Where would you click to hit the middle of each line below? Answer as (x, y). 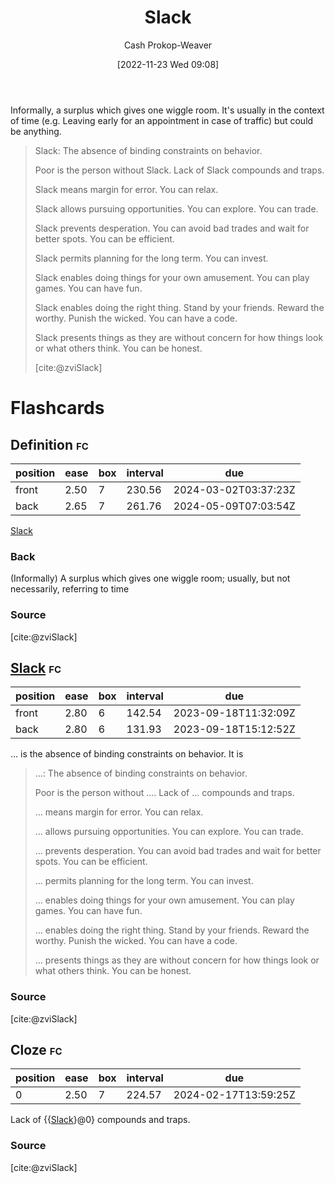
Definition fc (49, 444)
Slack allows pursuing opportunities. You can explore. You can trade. (176, 208)
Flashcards (57, 408)
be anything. (36, 131)
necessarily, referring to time (70, 589)
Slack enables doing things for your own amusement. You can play (172, 277)
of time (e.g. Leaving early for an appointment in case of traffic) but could (162, 120)
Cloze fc (36, 1050)
